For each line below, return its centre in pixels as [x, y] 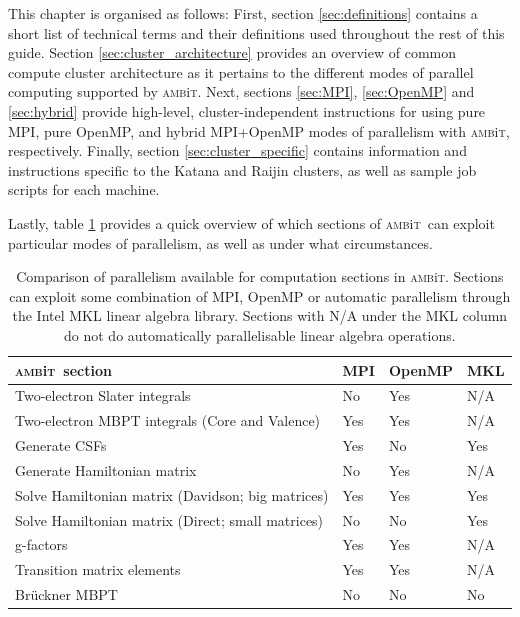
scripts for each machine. [84, 189]
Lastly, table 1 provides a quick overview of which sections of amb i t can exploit [251, 222]
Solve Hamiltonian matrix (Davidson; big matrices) [172, 494]
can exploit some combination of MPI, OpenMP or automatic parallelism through [260, 295]
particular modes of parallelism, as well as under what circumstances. [220, 242]
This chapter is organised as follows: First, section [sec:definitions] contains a [243, 13]
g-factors [41, 544]
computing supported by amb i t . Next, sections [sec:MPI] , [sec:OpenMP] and [241, 91]
